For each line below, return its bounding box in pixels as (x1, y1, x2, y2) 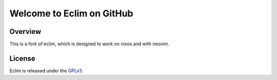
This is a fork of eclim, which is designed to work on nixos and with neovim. (9, 41, 169, 47)
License (9, 54, 35, 63)
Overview (9, 27, 42, 36)
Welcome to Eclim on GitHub (9, 8, 133, 19)
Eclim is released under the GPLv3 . (9, 67, 83, 74)
